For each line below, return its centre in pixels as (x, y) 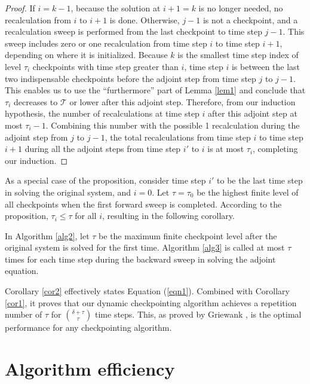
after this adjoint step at (253, 113)
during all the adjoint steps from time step (103, 149)
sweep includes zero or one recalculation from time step (106, 43)
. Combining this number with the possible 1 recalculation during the (173, 125)
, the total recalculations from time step (178, 137)
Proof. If (20, 8)
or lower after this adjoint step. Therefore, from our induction (182, 101)
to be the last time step (260, 180)
